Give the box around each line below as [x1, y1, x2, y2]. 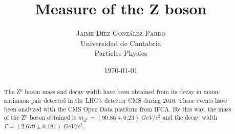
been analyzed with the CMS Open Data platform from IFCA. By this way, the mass [4, 104, 231, 113]
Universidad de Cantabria [80, 37, 161, 48]
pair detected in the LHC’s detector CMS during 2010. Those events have [31, 96, 227, 104]
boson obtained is [29, 113, 76, 122]
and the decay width [162, 113, 218, 122]
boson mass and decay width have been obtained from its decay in [25, 87, 202, 96]
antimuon [4, 96, 29, 104]
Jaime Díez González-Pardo [76, 28, 166, 38]
